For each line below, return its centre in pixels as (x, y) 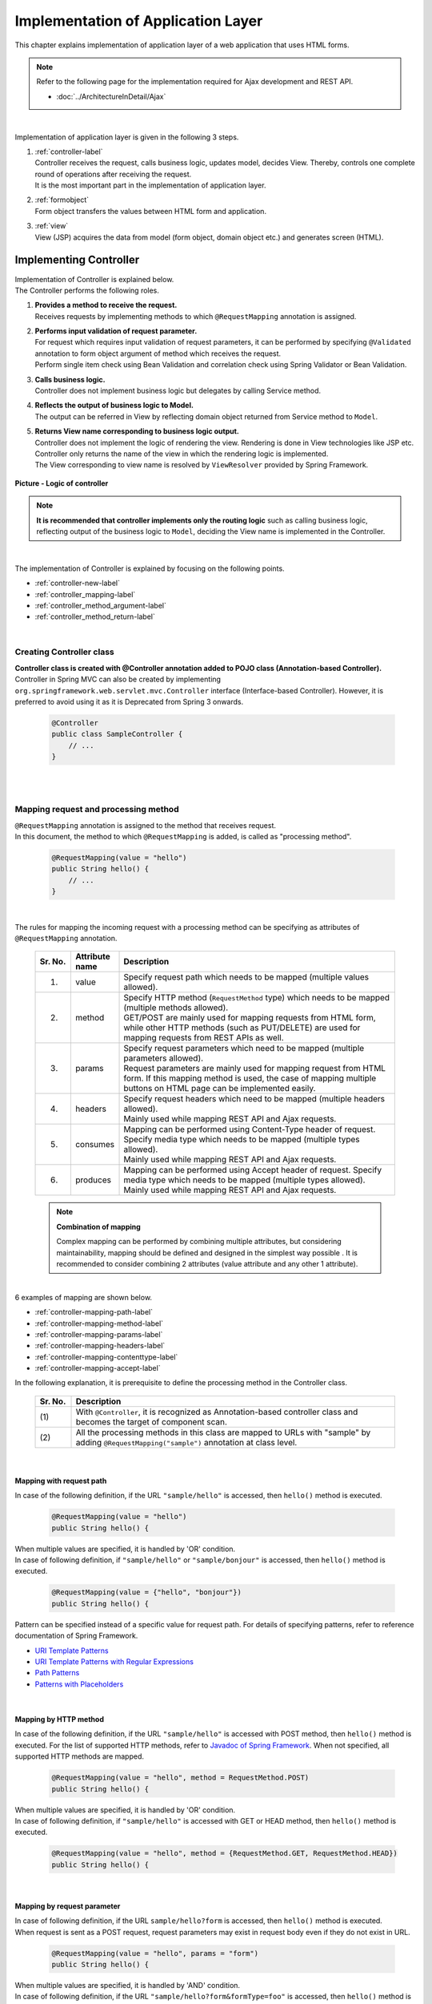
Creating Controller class (65, 652)
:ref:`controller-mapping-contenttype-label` (106, 1357)
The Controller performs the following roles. (87, 290)
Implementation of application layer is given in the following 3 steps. (127, 137)
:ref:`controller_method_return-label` (95, 616)
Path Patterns (57, 1673)
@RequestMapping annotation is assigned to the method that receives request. (145, 825)
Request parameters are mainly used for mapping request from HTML (255, 1069)
